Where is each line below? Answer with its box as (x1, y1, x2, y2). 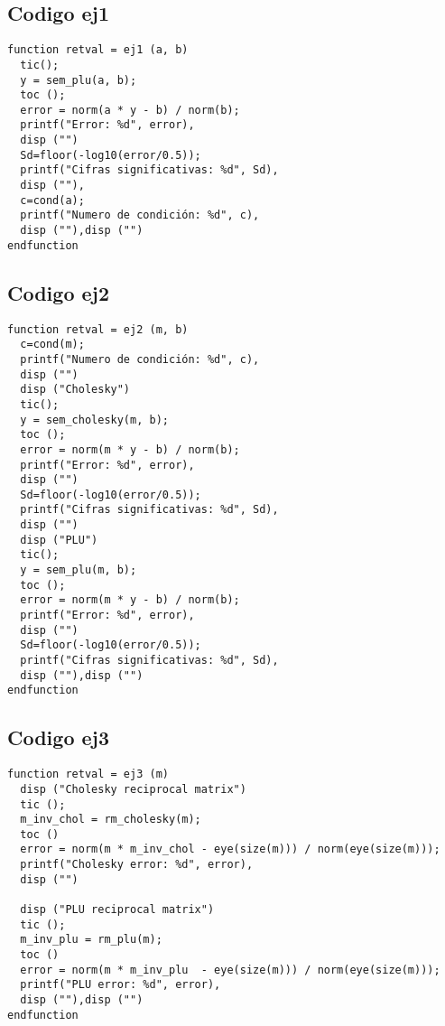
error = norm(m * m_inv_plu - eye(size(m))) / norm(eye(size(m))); (20, 963, 440, 976)
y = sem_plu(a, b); (20, 73, 137, 87)
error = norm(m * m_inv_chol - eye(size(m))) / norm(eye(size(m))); (20, 843, 440, 856)
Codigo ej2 (7, 278, 110, 306)
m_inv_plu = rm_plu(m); (20, 933, 162, 947)
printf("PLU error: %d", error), (20, 978, 221, 992)
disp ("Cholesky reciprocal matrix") (20, 782, 246, 796)
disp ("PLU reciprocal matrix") (20, 903, 215, 917)
